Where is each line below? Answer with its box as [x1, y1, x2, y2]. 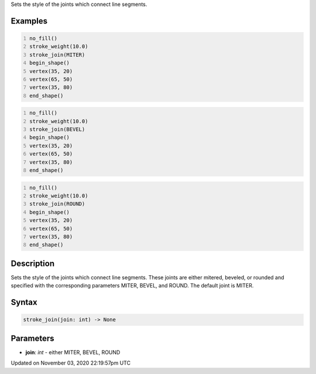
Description [11, 258, 55, 268]
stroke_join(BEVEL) [29, 126, 85, 133]
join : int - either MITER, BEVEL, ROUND [25, 348, 121, 356]
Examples [11, 16, 48, 26]
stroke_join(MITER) [29, 51, 85, 58]
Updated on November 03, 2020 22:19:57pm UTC [11, 359, 131, 366]
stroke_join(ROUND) [29, 200, 85, 207]
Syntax [11, 297, 37, 307]
